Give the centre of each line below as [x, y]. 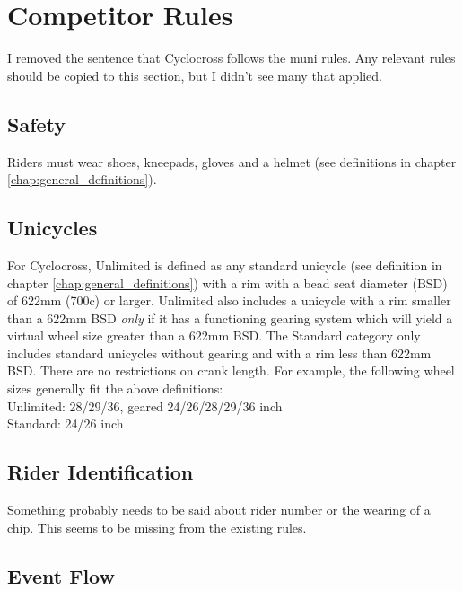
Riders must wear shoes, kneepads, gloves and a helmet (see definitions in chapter [232, 161]
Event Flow [61, 575]
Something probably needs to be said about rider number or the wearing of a [219, 510]
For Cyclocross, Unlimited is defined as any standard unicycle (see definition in [225, 265]
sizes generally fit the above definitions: [115, 388]
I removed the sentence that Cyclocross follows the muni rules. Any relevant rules [231, 58]
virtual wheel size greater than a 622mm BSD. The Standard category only [214, 335]
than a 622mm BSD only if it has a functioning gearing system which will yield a [230, 318]
